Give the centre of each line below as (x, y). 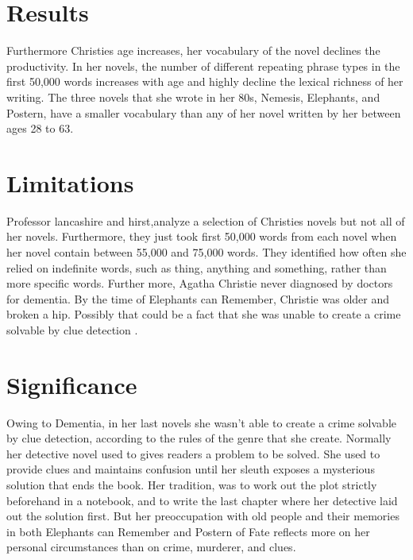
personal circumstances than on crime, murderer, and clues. (151, 547)
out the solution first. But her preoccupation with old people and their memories (203, 516)
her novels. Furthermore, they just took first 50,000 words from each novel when (202, 236)
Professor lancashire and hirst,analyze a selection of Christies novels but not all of (206, 220)
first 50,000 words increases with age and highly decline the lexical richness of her (205, 81)
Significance (72, 384)
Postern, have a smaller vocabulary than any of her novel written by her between (204, 112)
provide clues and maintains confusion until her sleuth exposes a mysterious (191, 469)
